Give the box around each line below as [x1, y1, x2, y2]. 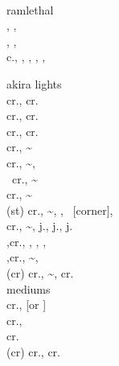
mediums [6, 280, 51, 297]
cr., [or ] [6, 296, 47, 313]
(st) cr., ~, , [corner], [6, 201, 113, 218]
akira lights [6, 75, 62, 92]
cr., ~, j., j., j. [6, 217, 73, 234]
